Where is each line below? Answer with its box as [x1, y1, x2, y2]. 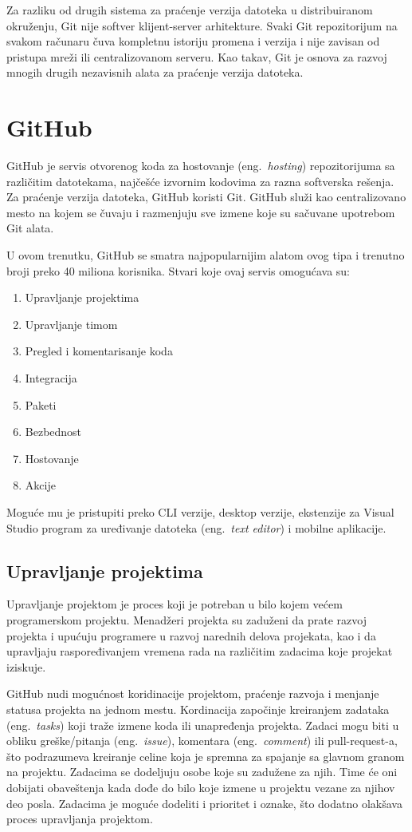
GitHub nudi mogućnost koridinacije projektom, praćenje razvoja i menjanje [6, 685, 379, 702]
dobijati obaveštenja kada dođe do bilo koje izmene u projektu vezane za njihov [6, 779, 395, 795]
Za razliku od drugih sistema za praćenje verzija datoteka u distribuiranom [6, 2, 373, 18]
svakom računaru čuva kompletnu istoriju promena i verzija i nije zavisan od [6, 33, 380, 50]
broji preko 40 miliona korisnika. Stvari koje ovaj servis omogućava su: [6, 262, 351, 279]
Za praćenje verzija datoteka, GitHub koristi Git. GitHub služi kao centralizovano [6, 188, 406, 205]
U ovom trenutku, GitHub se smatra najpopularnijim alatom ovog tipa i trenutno [6, 247, 405, 263]
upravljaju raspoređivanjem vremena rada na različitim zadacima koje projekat [6, 643, 393, 660]
